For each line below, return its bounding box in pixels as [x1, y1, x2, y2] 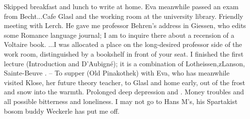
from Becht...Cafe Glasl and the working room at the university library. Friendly [4, 11, 243, 21]
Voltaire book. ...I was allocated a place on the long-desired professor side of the [4, 39, 242, 49]
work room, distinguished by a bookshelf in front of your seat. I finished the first [4, 48, 244, 59]
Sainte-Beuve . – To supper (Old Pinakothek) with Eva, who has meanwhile [4, 68, 230, 78]
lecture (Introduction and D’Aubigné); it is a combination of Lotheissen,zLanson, [4, 58, 245, 68]
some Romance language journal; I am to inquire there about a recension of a [4, 30, 234, 40]
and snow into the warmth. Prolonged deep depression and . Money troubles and [4, 87, 244, 97]
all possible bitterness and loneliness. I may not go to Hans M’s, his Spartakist [4, 96, 238, 106]
